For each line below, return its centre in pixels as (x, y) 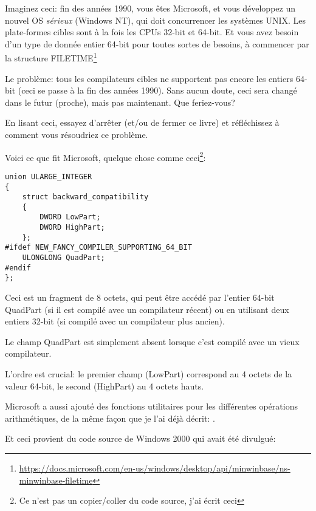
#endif (18, 268)
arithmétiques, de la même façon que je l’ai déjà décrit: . (110, 418)
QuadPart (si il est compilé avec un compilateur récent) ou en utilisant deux (147, 309)
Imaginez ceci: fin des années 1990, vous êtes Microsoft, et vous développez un (150, 8)
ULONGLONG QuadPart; (64, 258)
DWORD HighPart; (72, 228)
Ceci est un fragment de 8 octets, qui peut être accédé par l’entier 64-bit (140, 297)
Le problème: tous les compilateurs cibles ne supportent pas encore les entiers (149, 78)
